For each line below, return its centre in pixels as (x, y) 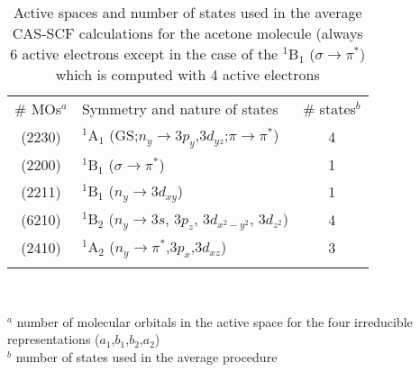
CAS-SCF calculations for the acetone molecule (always (187, 33)
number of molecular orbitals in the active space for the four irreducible (215, 321)
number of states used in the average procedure (146, 356)
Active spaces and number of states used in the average (187, 12)
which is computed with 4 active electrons (187, 74)
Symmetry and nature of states (180, 109)
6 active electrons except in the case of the (144, 54)
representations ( (54, 339)
